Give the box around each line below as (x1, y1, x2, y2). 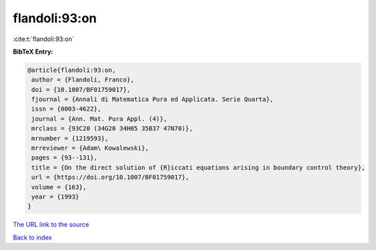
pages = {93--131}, (31, 154, 97, 162)
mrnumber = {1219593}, (31, 134, 109, 142)
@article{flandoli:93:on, (27, 66, 116, 74)
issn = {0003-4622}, (31, 105, 102, 113)
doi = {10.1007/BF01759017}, (31, 86, 131, 93)
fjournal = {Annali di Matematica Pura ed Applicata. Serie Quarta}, (31, 95, 274, 104)
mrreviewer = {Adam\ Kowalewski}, (31, 144, 149, 153)
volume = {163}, (31, 183, 87, 191)
